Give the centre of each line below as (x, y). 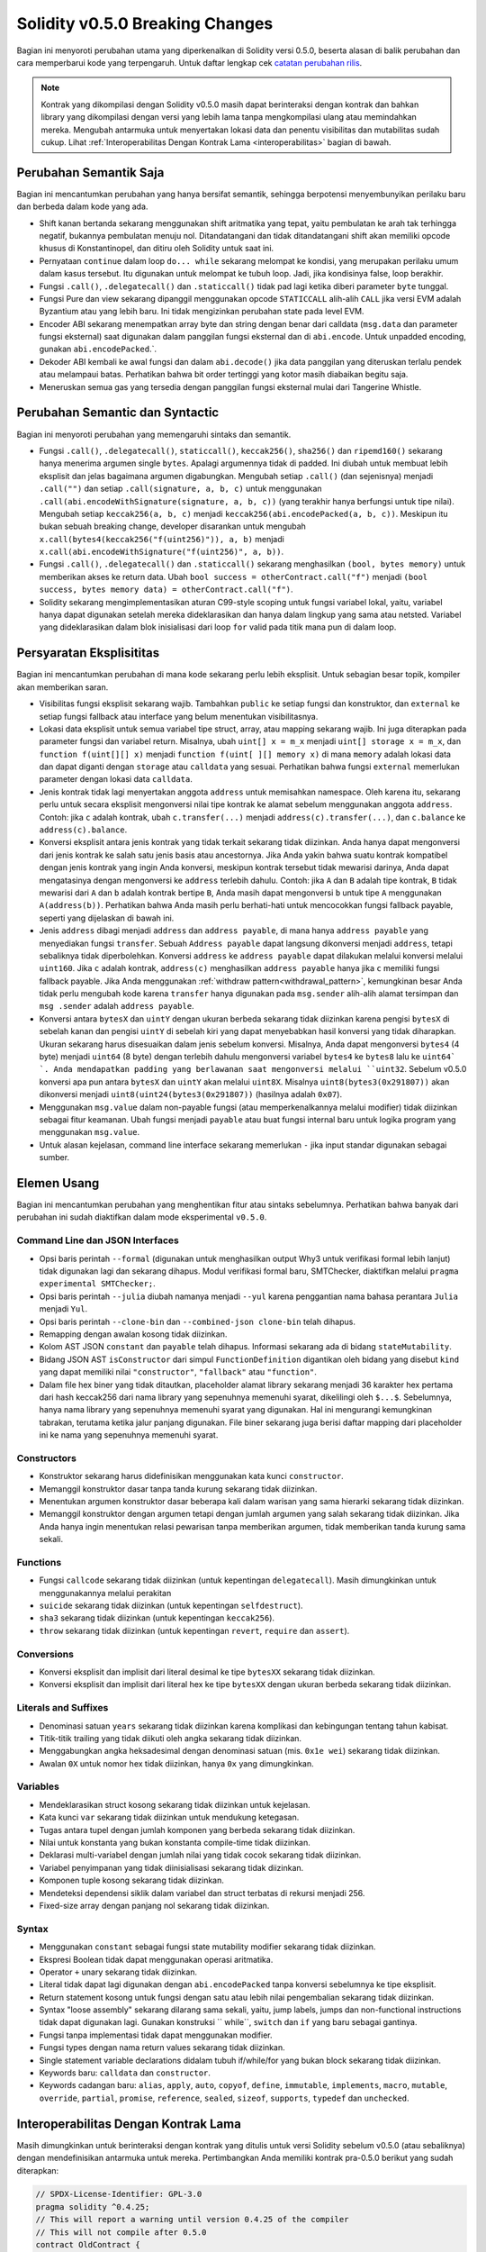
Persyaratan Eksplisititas (88, 653)
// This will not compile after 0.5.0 (121, 2232)
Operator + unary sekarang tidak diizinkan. (118, 1972)
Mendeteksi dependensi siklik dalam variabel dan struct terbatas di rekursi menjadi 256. (202, 1893)
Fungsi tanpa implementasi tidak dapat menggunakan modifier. (156, 2035)
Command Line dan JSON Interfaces (98, 1240)
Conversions (45, 1654)
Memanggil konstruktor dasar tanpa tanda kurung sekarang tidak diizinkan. (178, 1489)
